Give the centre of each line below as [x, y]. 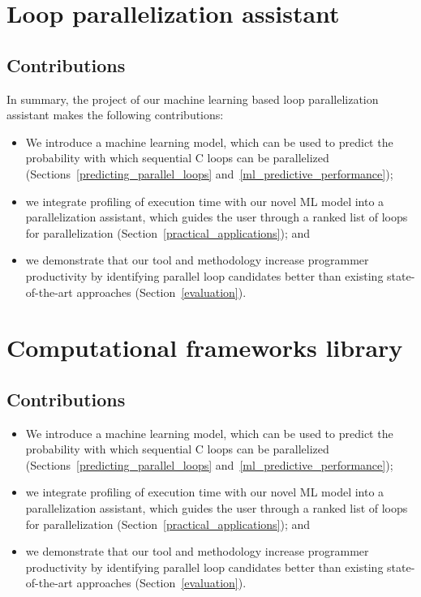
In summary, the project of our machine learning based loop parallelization [193, 99]
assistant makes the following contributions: [115, 115]
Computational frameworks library [205, 348]
